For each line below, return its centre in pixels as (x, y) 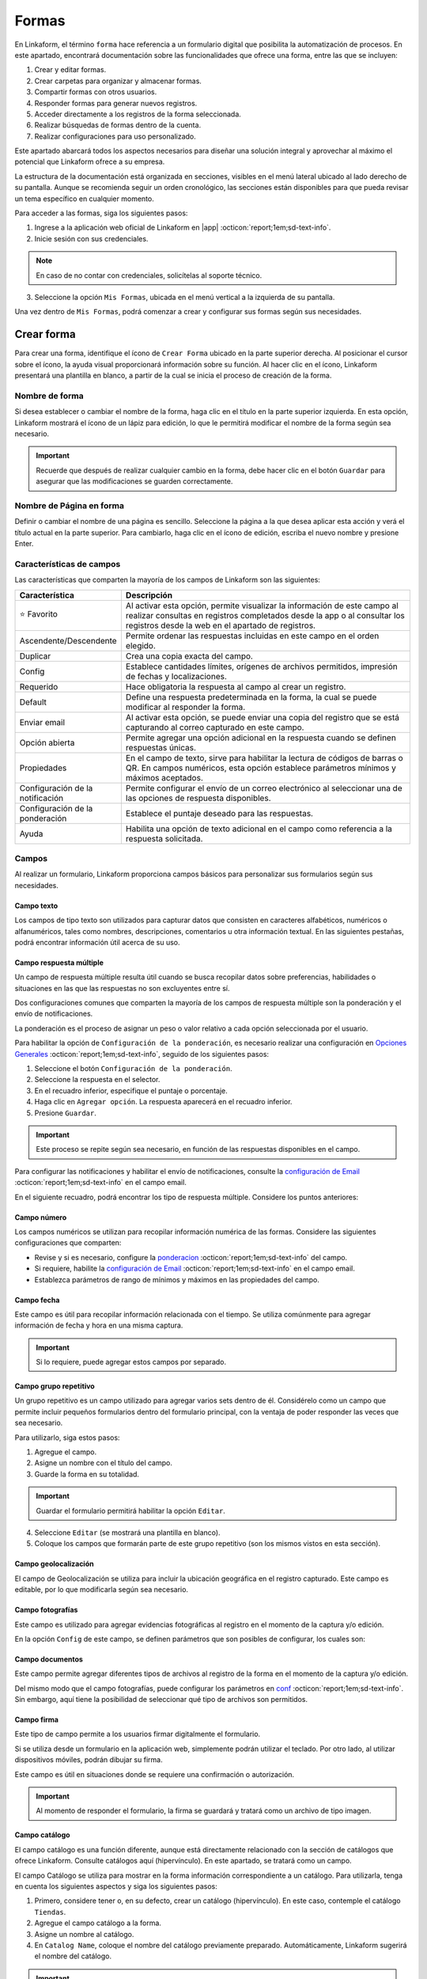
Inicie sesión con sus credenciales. (91, 238)
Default (33, 702)
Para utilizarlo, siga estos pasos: (67, 1438)
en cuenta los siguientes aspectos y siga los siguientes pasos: (116, 1886)
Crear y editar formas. (70, 70)
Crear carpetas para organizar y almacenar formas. (118, 81)
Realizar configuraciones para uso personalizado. (115, 136)
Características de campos (68, 564)
